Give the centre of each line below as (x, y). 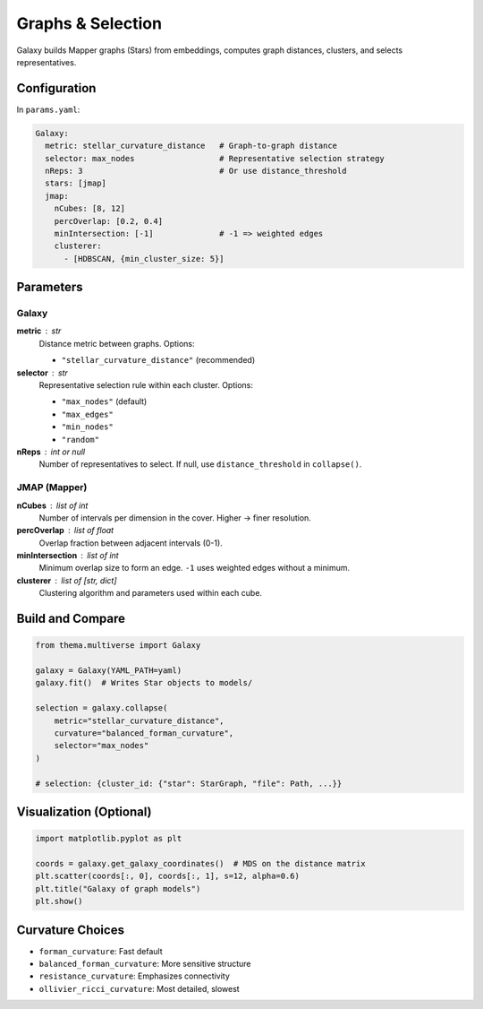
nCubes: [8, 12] (89, 209)
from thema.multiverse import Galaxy (118, 646)
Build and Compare (71, 619)
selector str (42, 373)
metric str (39, 331)
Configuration (56, 88)
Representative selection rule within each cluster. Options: (146, 385)
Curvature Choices (71, 930)
